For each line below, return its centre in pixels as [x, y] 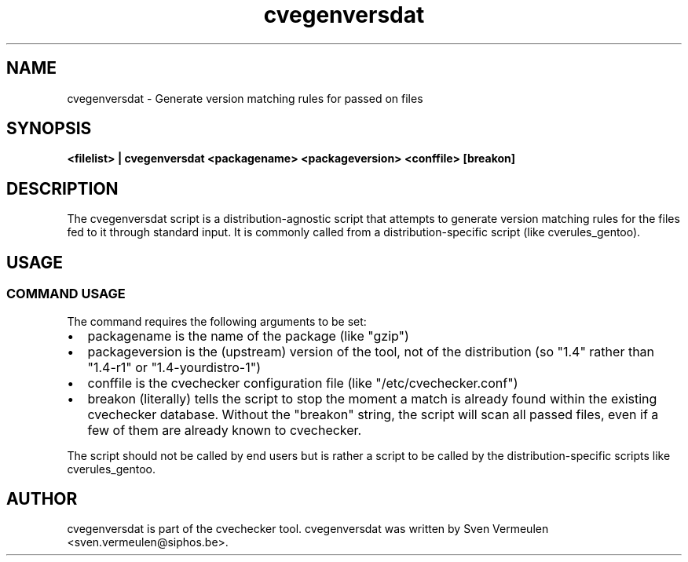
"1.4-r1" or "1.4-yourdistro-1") [174, 367]
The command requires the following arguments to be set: [217, 321]
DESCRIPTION [62, 188]
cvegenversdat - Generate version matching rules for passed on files [245, 98]
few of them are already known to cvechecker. [225, 430]
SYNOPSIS [49, 129]
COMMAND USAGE [66, 294]
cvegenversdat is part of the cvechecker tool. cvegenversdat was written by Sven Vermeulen [308, 529]
